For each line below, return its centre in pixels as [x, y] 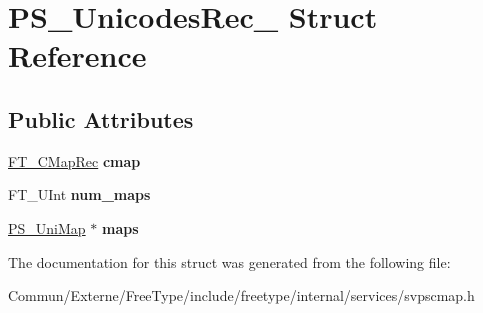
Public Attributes [101, 118]
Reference [77, 55]
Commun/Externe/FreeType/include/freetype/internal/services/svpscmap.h [241, 295]
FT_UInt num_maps [79, 194]
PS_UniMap [47, 227]
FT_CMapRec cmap [74, 160]
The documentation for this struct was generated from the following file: [229, 261]
